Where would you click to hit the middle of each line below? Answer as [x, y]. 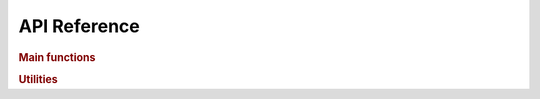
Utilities [38, 79]
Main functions [57, 57]
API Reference [79, 26]
